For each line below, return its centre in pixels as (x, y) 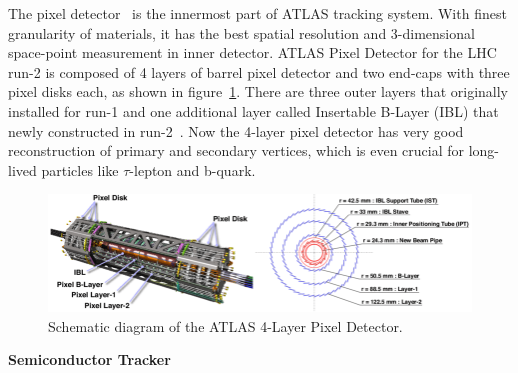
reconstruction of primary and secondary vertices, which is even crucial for (236, 150)
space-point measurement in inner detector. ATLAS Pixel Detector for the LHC (252, 52)
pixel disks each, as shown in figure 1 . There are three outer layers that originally (258, 91)
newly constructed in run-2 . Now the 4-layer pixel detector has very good (236, 130)
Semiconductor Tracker (89, 359)
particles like (80, 169)
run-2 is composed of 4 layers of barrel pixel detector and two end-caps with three (259, 71)
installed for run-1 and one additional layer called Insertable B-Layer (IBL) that (253, 110)
